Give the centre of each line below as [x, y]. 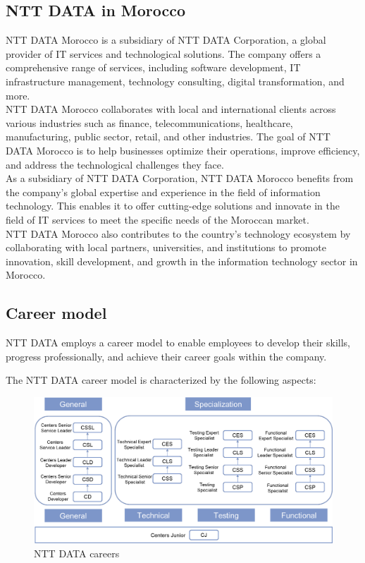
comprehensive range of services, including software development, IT [153, 67]
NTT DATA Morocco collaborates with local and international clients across [171, 109]
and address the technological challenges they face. [115, 164]
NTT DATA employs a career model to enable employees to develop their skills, [178, 343]
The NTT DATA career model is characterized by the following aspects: [161, 380]
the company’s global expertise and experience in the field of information [163, 192]
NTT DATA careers [77, 553]
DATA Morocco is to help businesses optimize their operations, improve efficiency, [183, 150]
